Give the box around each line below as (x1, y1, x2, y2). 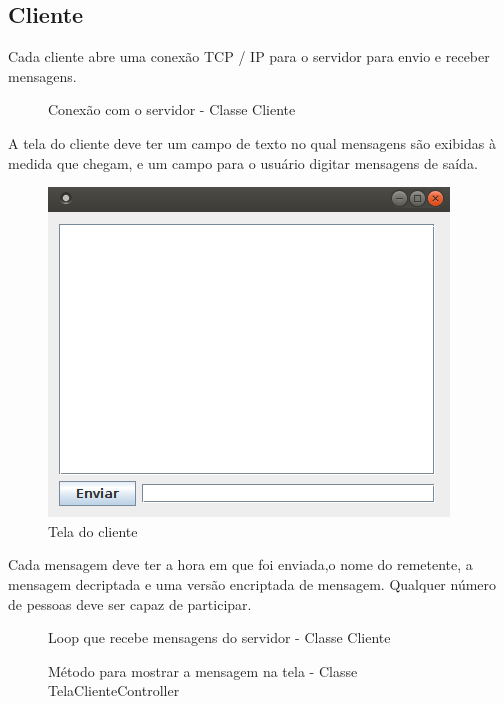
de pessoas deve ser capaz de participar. (8, 593, 252, 614)
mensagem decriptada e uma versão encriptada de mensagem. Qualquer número (8, 573, 497, 594)
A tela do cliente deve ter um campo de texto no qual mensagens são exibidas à (8, 132, 496, 153)
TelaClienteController (48, 680, 180, 701)
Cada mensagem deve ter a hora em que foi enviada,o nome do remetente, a (8, 554, 473, 575)
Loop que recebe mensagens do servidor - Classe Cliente (48, 627, 391, 648)
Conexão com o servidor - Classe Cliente (48, 99, 296, 120)
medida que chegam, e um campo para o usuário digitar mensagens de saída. (8, 152, 478, 173)
